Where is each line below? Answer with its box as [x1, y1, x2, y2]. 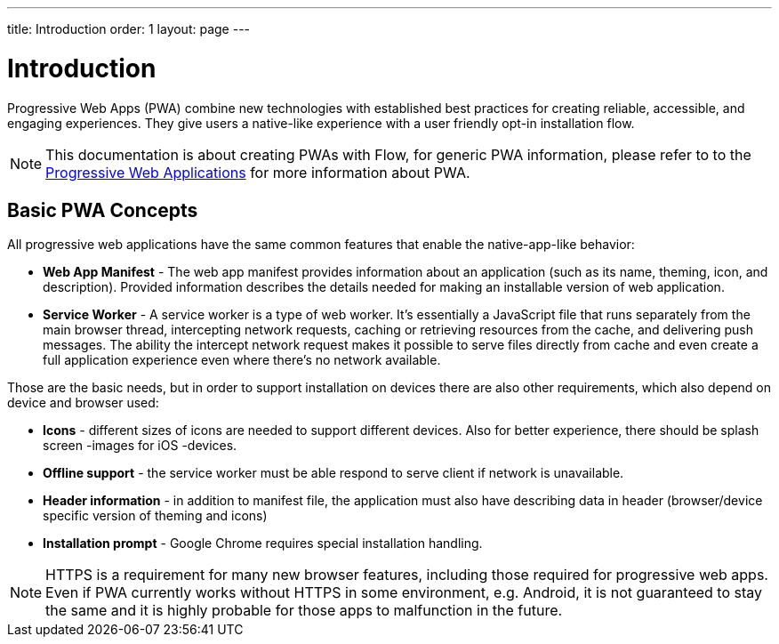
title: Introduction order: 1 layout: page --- [7, 21, 251, 36]
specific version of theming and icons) [43, 508, 268, 524]
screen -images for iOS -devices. [43, 438, 237, 454]
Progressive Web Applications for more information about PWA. [45, 163, 470, 181]
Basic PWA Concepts [7, 198, 198, 221]
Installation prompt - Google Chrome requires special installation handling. [43, 535, 483, 551]
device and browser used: [7, 395, 159, 411]
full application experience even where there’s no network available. [43, 352, 441, 368]
